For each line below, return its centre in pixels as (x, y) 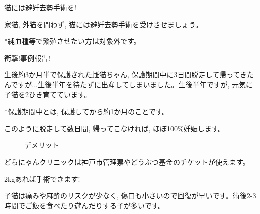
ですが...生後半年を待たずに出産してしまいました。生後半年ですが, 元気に (132, 84)
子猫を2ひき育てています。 (48, 94)
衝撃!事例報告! (27, 58)
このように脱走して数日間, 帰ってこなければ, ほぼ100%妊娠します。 (115, 128)
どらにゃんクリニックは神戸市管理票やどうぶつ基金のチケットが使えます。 (127, 162)
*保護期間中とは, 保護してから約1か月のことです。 (87, 111)
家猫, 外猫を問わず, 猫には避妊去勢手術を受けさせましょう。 (103, 24)
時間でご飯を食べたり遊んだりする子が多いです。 (85, 205)
